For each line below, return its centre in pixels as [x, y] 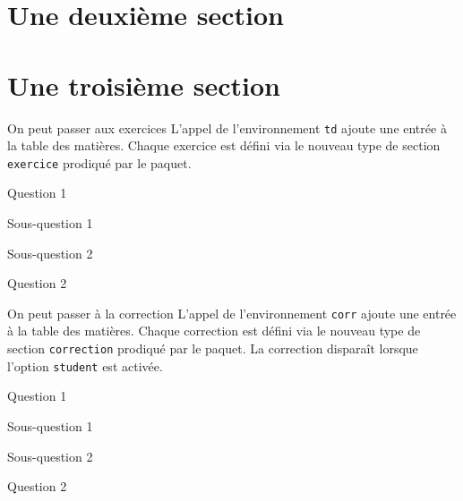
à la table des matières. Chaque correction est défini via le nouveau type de [214, 331]
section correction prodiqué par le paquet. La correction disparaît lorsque [213, 348]
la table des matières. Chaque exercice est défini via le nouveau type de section [224, 145]
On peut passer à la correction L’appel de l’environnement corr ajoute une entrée [232, 313]
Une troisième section [144, 85]
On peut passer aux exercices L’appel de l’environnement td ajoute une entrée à [227, 127]
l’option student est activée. [85, 365]
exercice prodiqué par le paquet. [99, 162]
